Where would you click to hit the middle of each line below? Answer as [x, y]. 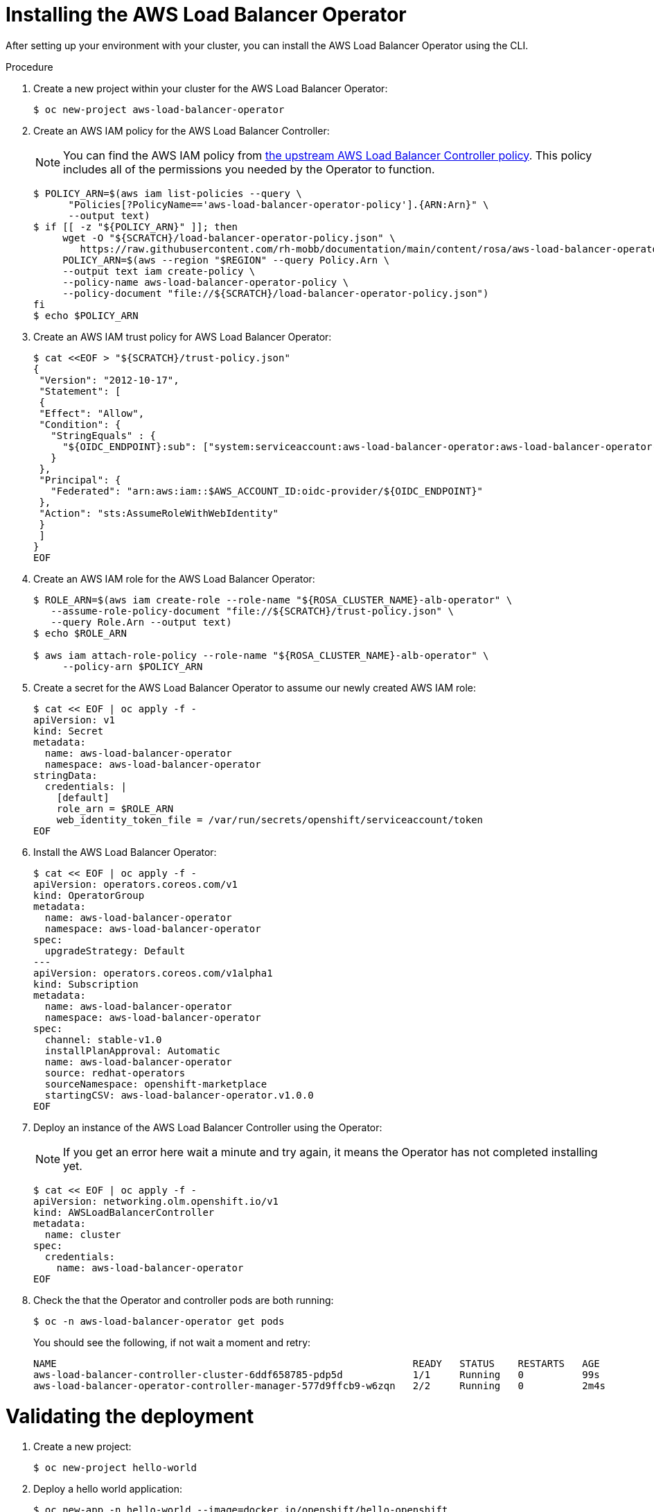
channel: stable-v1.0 [103, 1039]
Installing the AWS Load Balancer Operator [206, 15]
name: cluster [83, 1234]
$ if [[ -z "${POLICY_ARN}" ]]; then [136, 226]
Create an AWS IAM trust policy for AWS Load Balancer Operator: [183, 336]
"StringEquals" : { [104, 435]
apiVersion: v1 [74, 720]
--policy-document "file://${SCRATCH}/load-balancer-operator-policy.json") [276, 293]
